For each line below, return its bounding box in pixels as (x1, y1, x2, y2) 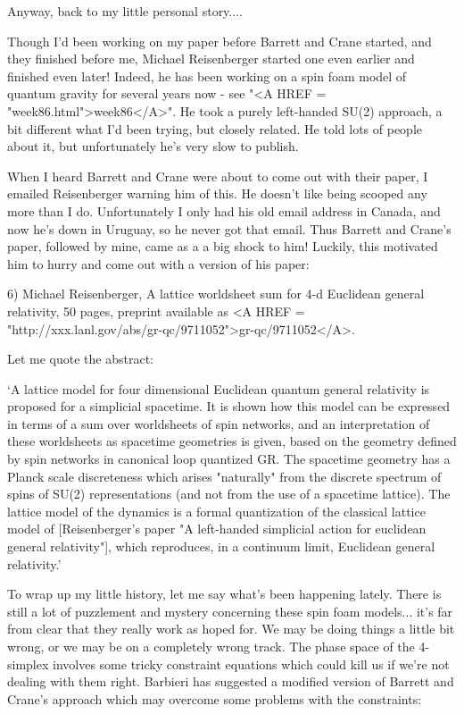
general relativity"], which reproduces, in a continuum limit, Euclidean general (7, 537, 435, 556)
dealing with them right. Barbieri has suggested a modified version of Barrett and (7, 672, 454, 691)
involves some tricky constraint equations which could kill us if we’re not (53, 654, 450, 673)
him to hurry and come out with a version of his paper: (7, 254, 310, 273)
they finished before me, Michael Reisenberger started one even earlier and (7, 49, 415, 68)
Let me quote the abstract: (7, 349, 154, 368)
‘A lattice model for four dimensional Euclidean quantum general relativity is (7, 379, 430, 398)
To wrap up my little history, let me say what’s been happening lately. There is (7, 584, 442, 603)
